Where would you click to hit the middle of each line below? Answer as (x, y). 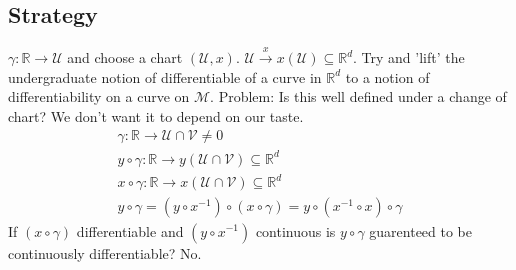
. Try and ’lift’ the (409, 57)
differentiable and (130, 230)
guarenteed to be (421, 230)
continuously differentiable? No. (105, 252)
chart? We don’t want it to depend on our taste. (156, 115)
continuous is (295, 230)
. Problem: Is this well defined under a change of (358, 96)
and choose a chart (125, 57)
